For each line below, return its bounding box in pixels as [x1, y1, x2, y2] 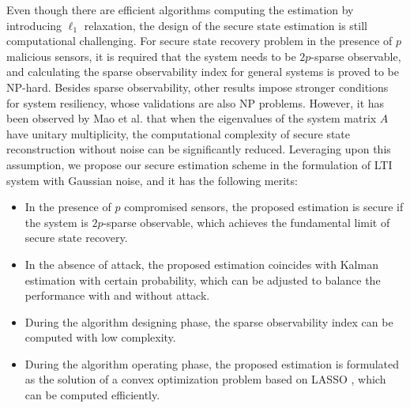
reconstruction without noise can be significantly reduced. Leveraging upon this [6, 141, 391, 157]
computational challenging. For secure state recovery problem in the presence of [6, 32, 393, 49]
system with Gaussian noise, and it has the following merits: [6, 172, 298, 188]
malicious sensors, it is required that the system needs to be [6, 47, 296, 64]
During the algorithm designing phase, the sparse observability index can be [24, 313, 393, 330]
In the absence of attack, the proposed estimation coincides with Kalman [24, 255, 378, 272]
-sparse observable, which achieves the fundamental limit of [103, 213, 390, 230]
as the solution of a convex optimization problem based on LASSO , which [24, 371, 386, 387]
